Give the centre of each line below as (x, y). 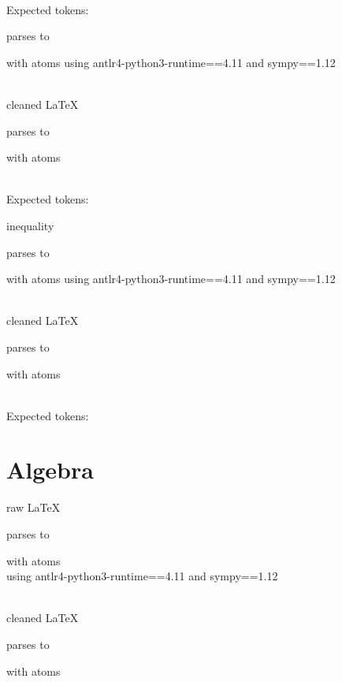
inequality (30, 225)
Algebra (50, 470)
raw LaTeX (33, 507)
